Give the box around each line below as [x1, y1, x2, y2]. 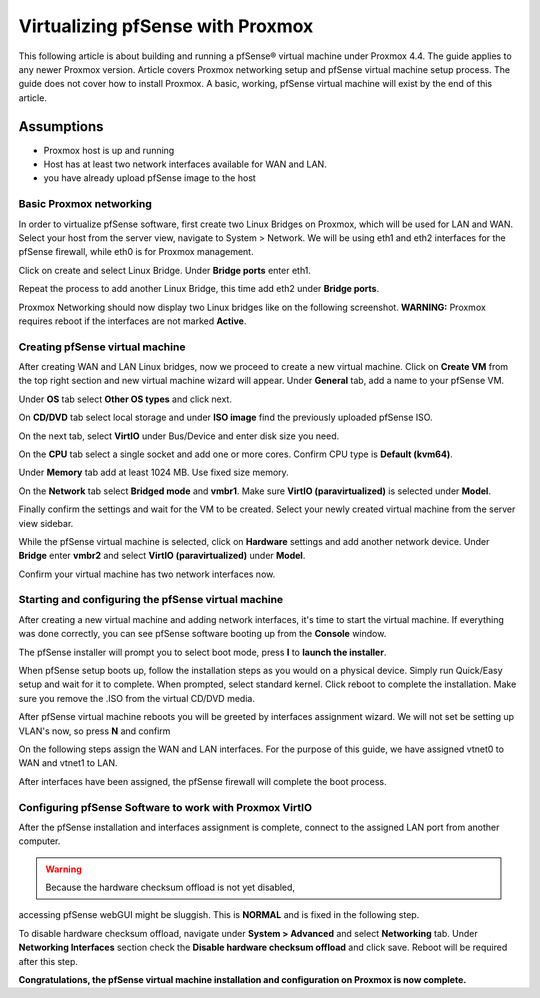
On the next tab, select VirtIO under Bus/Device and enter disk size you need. [18, 430, 340, 442]
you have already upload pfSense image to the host [43, 172, 257, 184]
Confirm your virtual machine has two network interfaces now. [18, 568, 276, 580]
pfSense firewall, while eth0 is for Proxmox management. [18, 246, 254, 258]
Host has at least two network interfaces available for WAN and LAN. [43, 158, 327, 170]
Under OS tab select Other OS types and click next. [18, 393, 232, 405]
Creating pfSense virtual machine [18, 340, 186, 354]
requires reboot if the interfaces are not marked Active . [18, 315, 247, 327]
